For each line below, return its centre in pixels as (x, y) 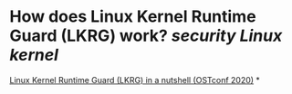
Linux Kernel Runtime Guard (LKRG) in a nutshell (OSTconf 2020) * (135, 80)
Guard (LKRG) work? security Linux (146, 36)
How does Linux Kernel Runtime (133, 17)
